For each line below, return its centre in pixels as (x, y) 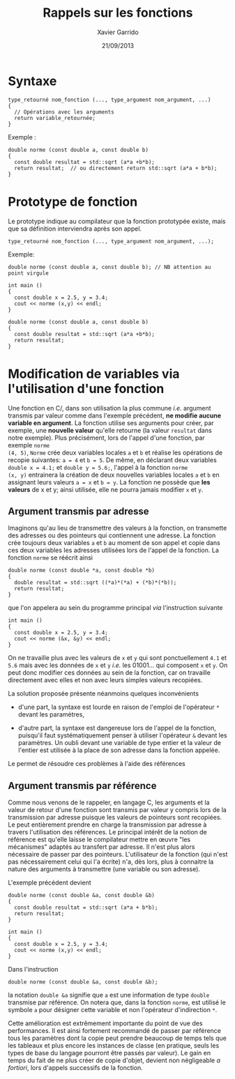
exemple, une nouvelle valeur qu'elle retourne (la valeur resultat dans (110, 430)
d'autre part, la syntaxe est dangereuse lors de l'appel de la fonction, (117, 728)
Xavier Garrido (118, 32)
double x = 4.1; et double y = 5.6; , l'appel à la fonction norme (98, 467)
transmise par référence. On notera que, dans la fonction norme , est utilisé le (117, 1002)
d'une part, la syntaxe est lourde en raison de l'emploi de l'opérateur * (119, 707)
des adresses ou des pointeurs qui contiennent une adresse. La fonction (112, 535)
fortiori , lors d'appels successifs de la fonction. (76, 1068)
